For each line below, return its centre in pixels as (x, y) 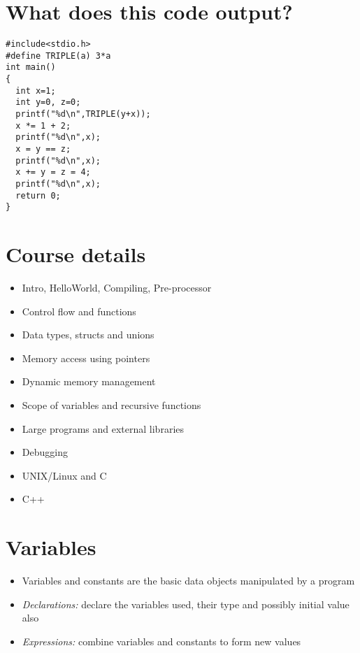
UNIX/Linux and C (64, 475)
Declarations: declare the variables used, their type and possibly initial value (186, 604)
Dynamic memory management (89, 381)
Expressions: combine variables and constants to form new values (161, 641)
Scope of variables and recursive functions (111, 405)
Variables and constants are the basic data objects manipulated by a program (188, 581)
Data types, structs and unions (88, 335)
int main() (31, 67)
